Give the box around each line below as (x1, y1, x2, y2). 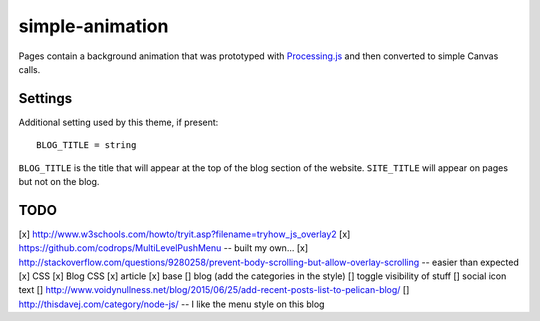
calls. (18, 63, 41, 75)
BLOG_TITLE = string (36, 140, 137, 151)
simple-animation (18, 15, 169, 37)
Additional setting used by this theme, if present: (18, 116, 219, 128)
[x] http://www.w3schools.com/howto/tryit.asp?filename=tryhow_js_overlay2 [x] (18, 228, 351, 240)
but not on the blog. (18, 176, 100, 188)
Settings (18, 90, 73, 107)
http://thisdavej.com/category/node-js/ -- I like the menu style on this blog (18, 298, 325, 310)
